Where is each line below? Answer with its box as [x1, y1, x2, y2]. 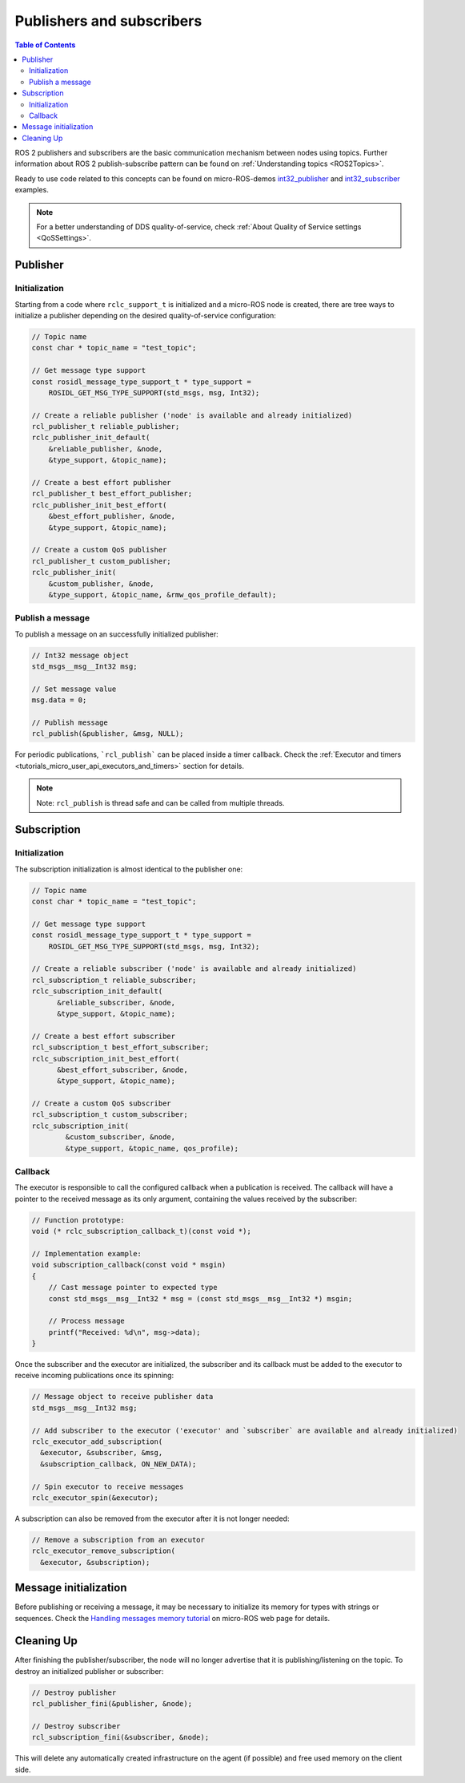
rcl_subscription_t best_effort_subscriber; [31, 1043, 210, 1052]
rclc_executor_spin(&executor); [31, 1493, 159, 1502]
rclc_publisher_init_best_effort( [31, 500, 167, 509]
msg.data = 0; [31, 696, 87, 705]
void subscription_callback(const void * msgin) [31, 1260, 226, 1270]
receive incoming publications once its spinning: [14, 1371, 174, 1381]
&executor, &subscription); [40, 1558, 150, 1567]
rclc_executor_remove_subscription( [31, 1546, 176, 1555]
